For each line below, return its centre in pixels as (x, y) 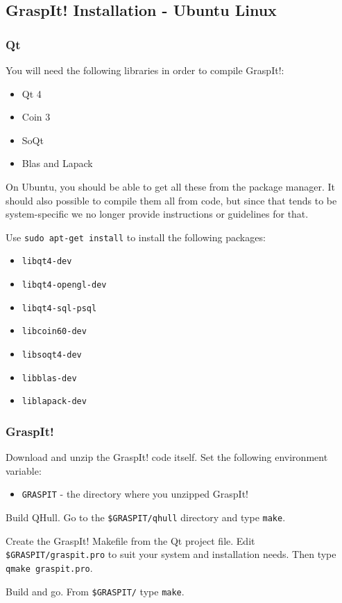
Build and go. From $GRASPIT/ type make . (95, 591)
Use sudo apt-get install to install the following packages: (136, 237)
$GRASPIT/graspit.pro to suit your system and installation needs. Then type (171, 554)
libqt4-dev (47, 262)
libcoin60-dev (54, 332)
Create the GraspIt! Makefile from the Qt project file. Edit (130, 540)
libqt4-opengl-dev (64, 285)
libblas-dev (49, 378)
